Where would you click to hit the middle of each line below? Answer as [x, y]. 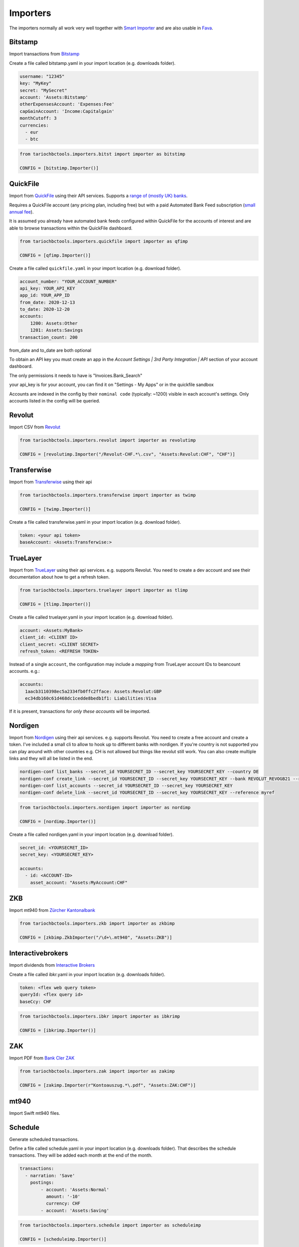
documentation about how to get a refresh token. [60, 577]
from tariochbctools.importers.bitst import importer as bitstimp [102, 154]
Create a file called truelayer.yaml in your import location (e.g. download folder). [91, 617]
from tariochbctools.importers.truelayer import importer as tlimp [104, 590]
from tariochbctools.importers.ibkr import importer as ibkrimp [100, 1017]
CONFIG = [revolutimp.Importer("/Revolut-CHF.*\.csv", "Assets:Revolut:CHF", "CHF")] [127, 454]
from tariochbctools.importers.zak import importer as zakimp [97, 1071]
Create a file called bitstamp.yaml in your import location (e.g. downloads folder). [92, 63]
